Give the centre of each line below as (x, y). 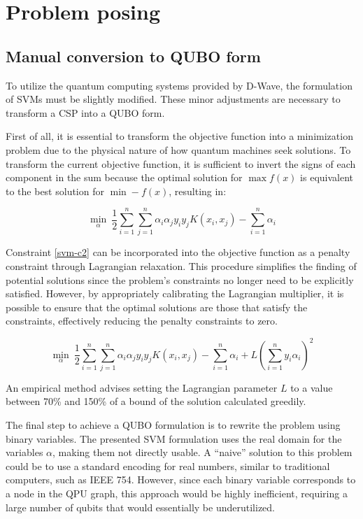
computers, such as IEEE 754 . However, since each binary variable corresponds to (181, 479)
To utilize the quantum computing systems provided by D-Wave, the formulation (179, 85)
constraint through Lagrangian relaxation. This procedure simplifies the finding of (181, 266)
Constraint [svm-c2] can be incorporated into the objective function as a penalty (178, 252)
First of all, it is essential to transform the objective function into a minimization (179, 136)
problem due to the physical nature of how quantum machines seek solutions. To (178, 149)
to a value (312, 387)
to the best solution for (55, 191)
